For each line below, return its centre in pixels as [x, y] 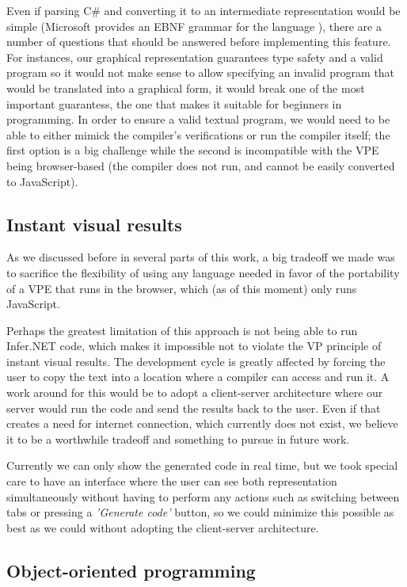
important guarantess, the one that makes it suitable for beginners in [174, 103]
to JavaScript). [42, 181]
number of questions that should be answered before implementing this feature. [199, 42]
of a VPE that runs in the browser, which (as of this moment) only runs [182, 288]
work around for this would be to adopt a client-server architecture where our [195, 393]
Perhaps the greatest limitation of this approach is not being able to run [182, 330]
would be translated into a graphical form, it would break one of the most [186, 88]
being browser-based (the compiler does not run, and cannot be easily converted [201, 165]
